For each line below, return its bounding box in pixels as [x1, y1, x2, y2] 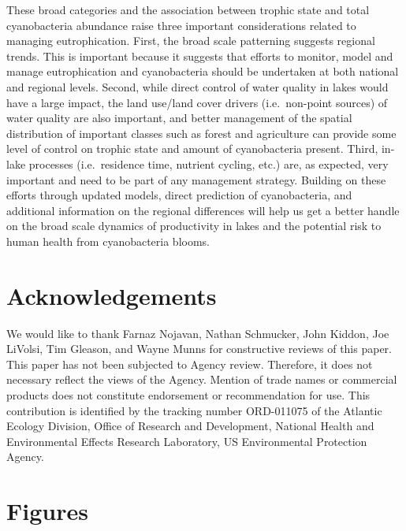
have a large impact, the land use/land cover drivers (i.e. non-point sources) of [6, 94, 388, 110]
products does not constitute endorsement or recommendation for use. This [6, 387, 371, 403]
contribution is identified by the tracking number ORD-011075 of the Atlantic [6, 402, 382, 418]
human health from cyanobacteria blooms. [6, 232, 210, 249]
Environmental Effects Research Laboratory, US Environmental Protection [6, 433, 367, 449]
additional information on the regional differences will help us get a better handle [6, 202, 400, 218]
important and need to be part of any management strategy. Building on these [6, 171, 386, 188]
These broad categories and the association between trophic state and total [6, 2, 370, 17]
